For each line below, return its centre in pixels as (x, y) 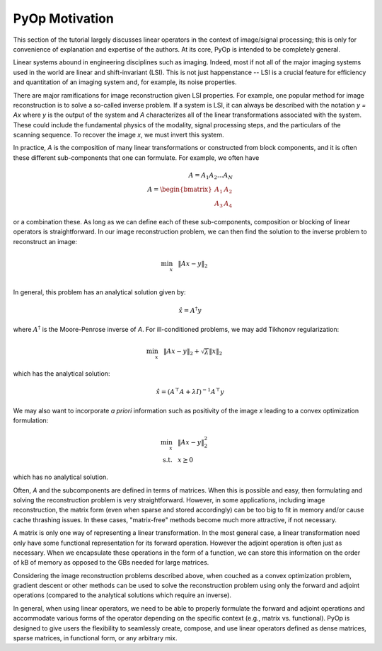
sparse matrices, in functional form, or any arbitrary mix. (95, 638)
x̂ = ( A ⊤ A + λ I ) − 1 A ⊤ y (190, 391)
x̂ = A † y (190, 310)
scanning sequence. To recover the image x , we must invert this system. (118, 135)
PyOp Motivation (64, 18)
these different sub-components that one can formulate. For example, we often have (136, 157)
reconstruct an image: (45, 241)
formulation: (31, 420)
